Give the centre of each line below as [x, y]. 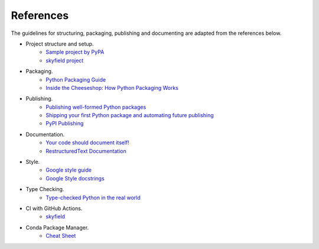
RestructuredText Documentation [86, 151]
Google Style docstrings [75, 178]
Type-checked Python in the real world [93, 198]
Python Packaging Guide [76, 79]
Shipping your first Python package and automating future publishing [130, 115]
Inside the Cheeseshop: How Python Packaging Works [112, 88]
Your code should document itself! [88, 143]
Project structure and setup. [60, 44]
